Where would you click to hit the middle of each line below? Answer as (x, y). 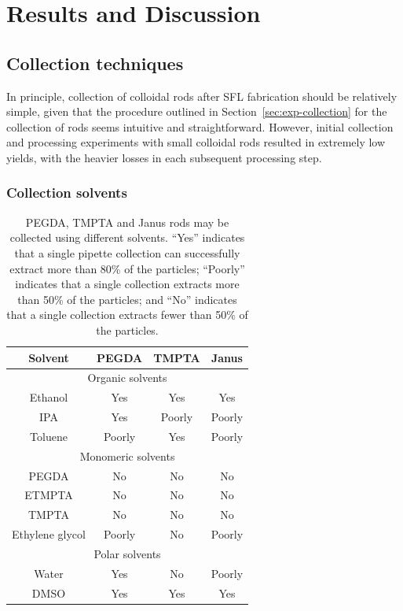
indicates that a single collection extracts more (127, 284)
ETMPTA (49, 495)
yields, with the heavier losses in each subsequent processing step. (164, 157)
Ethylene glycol (49, 534)
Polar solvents (127, 553)
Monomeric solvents (127, 455)
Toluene (49, 436)
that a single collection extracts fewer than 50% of (127, 315)
